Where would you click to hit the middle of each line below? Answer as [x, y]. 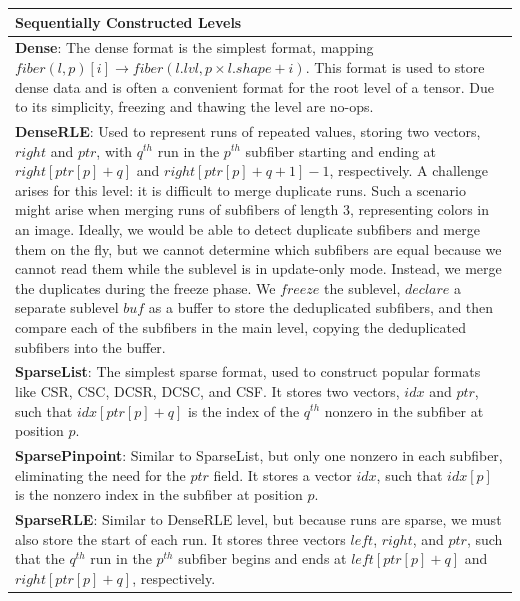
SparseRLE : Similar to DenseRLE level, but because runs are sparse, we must [258, 519]
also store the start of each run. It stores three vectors [180, 538]
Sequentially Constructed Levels [128, 21]
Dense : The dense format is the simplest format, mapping [194, 47]
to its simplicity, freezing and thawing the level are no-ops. [194, 106]
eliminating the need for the [100, 474]
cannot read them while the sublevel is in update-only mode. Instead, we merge [258, 268]
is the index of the [243, 410]
